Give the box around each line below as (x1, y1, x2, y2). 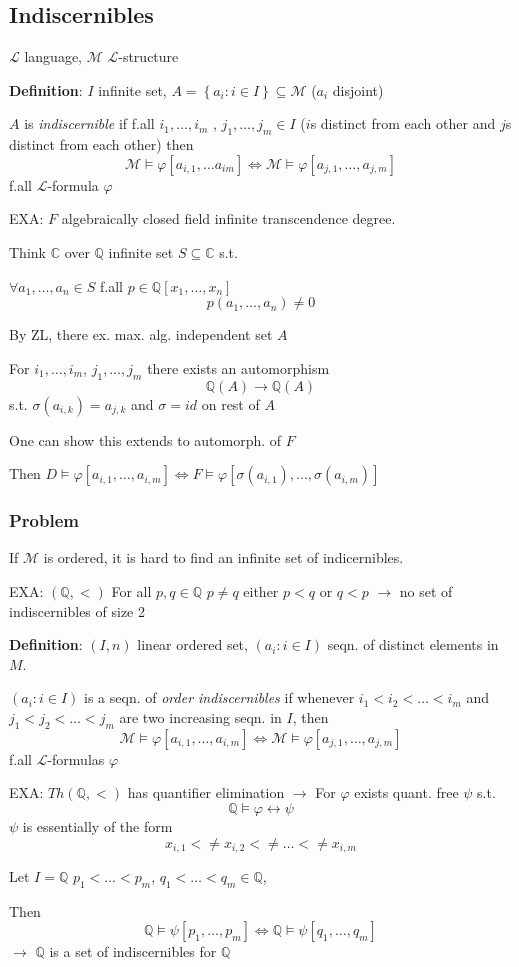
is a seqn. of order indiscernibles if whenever (84, 687, 355, 708)
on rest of (201, 393, 260, 414)
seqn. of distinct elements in (327, 634, 499, 655)
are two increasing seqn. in (119, 706, 282, 727)
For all (111, 580, 152, 601)
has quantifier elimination (127, 782, 285, 803)
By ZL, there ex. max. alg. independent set (9, 324, 273, 345)
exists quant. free (354, 782, 459, 803)
